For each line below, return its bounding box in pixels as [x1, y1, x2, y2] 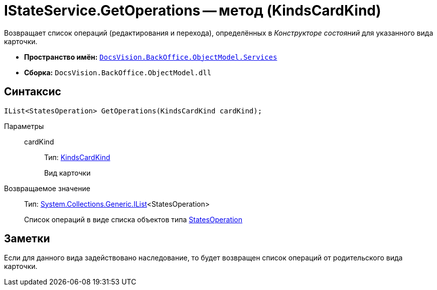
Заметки [4, 232, 50, 245]
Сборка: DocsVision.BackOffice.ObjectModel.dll [24, 68, 212, 77]
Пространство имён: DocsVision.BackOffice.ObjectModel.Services [24, 52, 277, 61]
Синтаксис [4, 85, 61, 98]
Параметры [4, 121, 44, 130]
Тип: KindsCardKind [44, 153, 110, 162]
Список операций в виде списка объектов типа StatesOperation [24, 215, 243, 224]
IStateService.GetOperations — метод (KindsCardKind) [4, 2, 381, 19]
